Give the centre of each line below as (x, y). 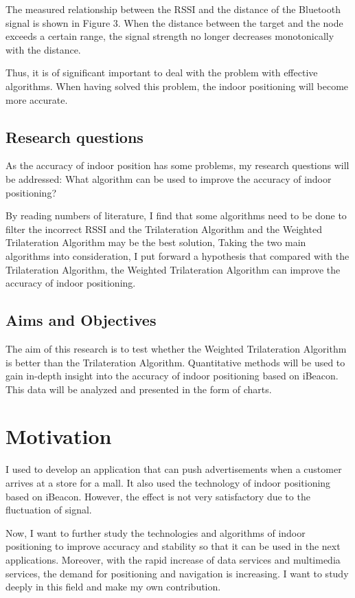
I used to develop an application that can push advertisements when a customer (174, 469)
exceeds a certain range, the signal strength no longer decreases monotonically (170, 36)
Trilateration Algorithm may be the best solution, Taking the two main (156, 242)
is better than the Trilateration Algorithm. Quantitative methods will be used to (175, 362)
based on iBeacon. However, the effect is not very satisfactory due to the (158, 496)
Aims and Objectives (81, 320)
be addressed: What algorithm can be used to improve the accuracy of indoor (169, 178)
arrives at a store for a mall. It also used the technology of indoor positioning (168, 483)
